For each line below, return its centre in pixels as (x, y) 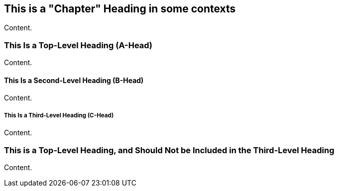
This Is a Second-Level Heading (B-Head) (74, 80)
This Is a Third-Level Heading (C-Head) (59, 115)
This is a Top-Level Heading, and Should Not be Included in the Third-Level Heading (169, 150)
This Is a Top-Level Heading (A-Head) (78, 45)
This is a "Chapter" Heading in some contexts (120, 9)
